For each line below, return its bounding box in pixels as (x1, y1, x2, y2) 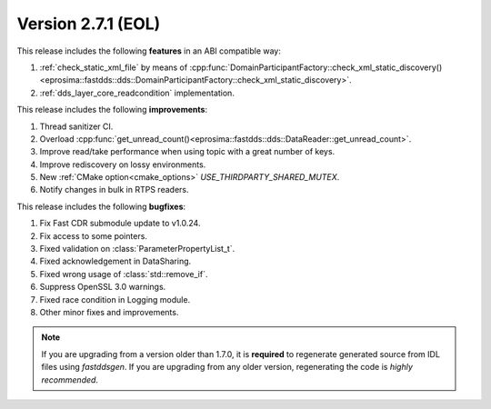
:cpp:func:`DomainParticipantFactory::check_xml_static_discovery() (189, 62, 443, 73)
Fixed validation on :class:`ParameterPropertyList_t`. (39, 244, 235, 254)
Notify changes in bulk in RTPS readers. (39, 185, 189, 195)
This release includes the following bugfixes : (16, 201, 186, 212)
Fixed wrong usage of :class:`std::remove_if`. (39, 268, 208, 279)
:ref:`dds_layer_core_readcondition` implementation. (39, 87, 235, 98)
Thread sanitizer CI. (39, 121, 114, 132)
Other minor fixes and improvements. (39, 306, 179, 317)
